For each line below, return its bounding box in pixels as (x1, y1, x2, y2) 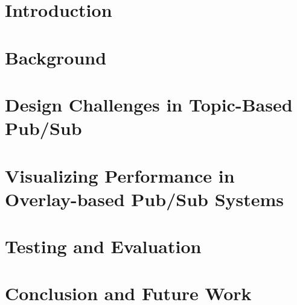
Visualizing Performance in (5, 163, 235, 187)
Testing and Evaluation (5, 234, 202, 259)
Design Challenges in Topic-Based (5, 92, 293, 116)
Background (5, 45, 107, 69)
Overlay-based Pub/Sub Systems (5, 186, 284, 211)
